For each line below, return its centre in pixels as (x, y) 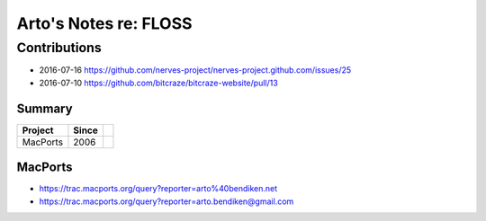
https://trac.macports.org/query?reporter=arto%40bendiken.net (158, 189)
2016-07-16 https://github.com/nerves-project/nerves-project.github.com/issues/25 (195, 70)
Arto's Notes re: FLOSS (104, 23)
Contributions (59, 48)
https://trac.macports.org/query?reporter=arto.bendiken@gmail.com (166, 201)
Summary (45, 108)
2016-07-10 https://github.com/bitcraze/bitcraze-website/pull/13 (158, 83)
